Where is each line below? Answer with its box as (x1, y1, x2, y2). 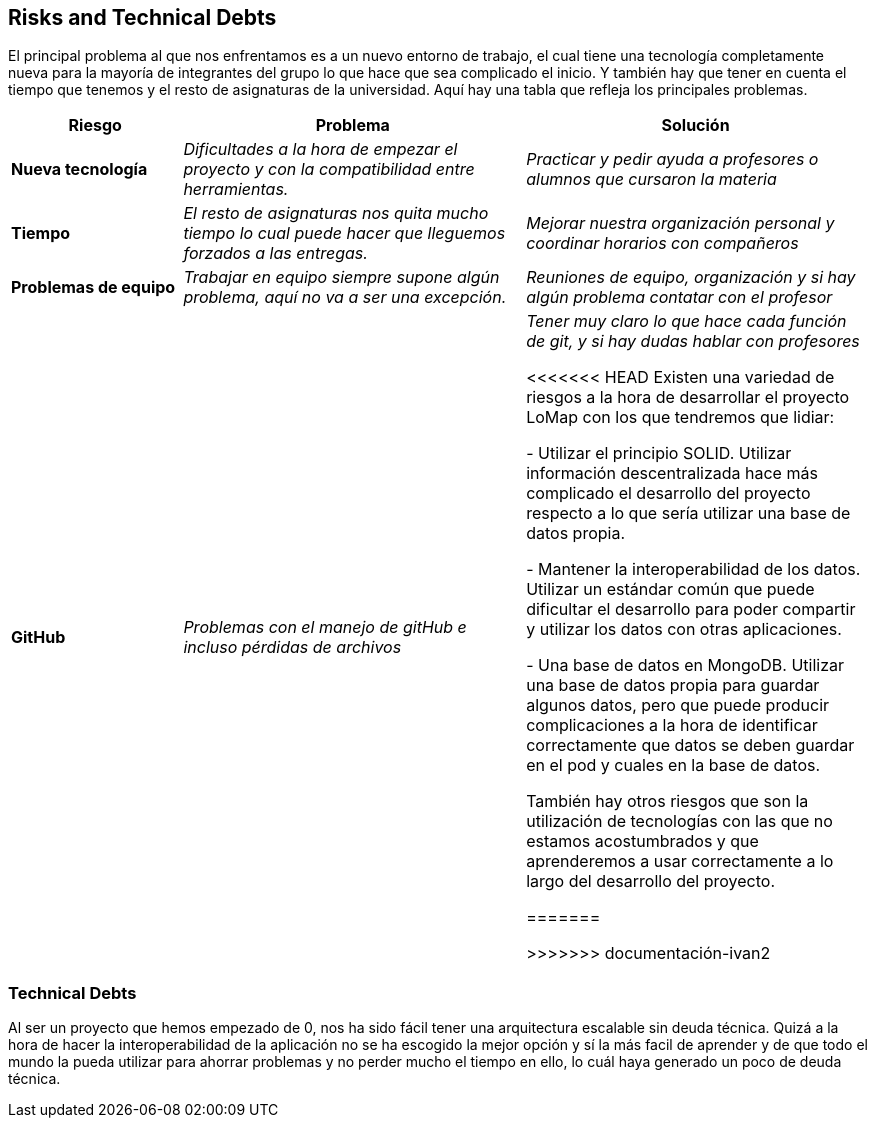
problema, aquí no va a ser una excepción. (183, 287, 507, 308)
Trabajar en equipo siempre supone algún (183, 267, 500, 288)
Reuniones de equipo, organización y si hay (526, 267, 856, 288)
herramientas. (183, 179, 289, 200)
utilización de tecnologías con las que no (526, 811, 833, 832)
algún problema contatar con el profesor (526, 287, 833, 308)
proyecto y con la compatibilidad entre (183, 159, 475, 180)
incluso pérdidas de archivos (183, 637, 402, 658)
